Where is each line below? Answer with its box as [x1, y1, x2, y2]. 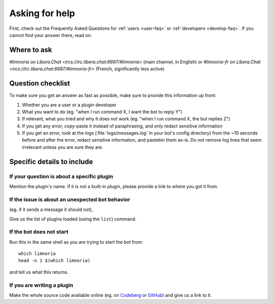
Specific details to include [9, 157, 93, 166]
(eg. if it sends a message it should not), [9, 206, 93, 212]
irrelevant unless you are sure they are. [22, 144, 104, 150]
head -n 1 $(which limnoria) [18, 258, 90, 264]
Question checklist [9, 79, 70, 88]
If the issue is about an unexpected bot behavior [9, 196, 130, 203]
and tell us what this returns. [9, 269, 69, 275]
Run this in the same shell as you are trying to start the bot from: [9, 239, 144, 245]
